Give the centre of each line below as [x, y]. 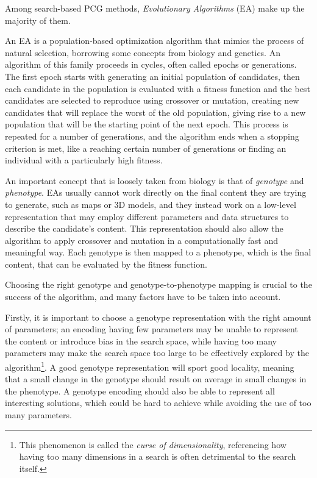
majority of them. [38, 20]
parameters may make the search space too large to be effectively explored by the [157, 353]
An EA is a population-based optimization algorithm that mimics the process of [155, 41]
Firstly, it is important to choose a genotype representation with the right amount [158, 317]
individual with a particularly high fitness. [84, 160]
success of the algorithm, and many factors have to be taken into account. [143, 297]
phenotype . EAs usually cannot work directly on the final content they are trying [156, 192]
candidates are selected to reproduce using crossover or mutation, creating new [152, 100]
